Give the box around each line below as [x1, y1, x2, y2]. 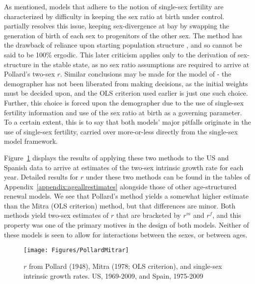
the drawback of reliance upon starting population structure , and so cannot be [4, 40, 242, 50]
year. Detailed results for [4, 172, 78, 182]
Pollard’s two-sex [4, 69, 55, 79]
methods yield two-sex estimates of [4, 210, 109, 220]
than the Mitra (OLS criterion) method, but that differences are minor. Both [4, 200, 236, 210]
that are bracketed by [116, 210, 181, 220]
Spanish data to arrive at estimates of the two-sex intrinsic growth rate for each [4, 162, 244, 172]
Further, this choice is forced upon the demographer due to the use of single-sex [4, 97, 244, 107]
